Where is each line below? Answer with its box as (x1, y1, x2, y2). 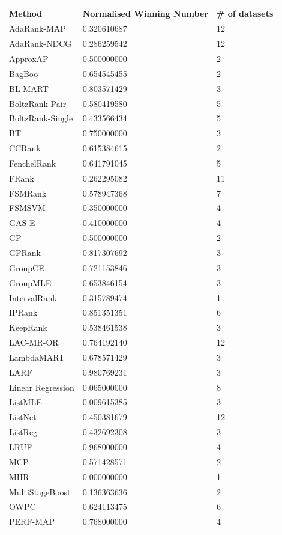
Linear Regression (9, 381, 74, 393)
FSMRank (9, 186, 47, 199)
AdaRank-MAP (9, 22, 66, 35)
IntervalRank (9, 291, 57, 304)
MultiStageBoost (9, 485, 71, 498)
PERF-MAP (9, 515, 55, 528)
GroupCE (9, 261, 44, 274)
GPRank (9, 246, 41, 258)
